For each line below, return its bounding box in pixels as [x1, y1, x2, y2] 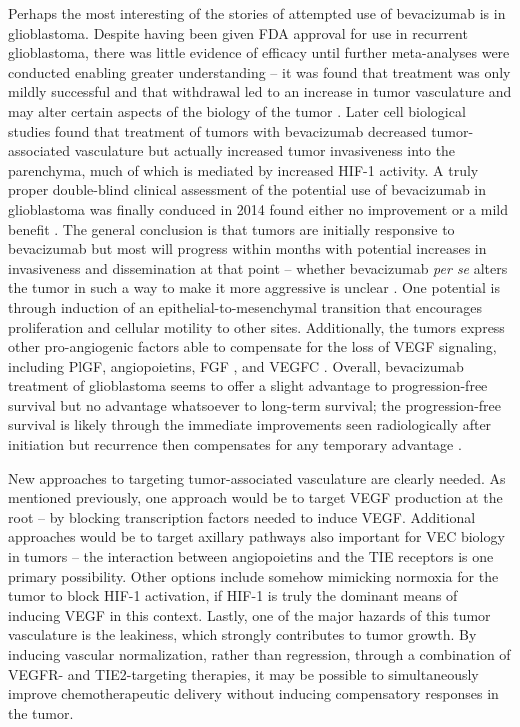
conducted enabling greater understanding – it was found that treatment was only [8, 61, 511, 82]
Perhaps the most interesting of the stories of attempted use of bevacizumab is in [8, 3, 506, 23]
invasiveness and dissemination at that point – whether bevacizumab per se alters [8, 257, 508, 278]
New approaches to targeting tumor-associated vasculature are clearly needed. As [8, 467, 506, 488]
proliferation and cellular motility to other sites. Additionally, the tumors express [8, 316, 505, 337]
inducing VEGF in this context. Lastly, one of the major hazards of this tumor [8, 604, 491, 625]
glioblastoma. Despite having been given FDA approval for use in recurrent [8, 22, 468, 43]
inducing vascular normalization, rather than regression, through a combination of [8, 644, 511, 664]
